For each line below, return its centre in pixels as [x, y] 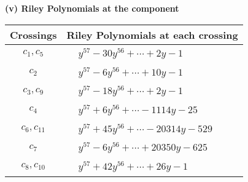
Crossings [33, 34]
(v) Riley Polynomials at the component [92, 8]
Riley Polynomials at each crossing [152, 34]
